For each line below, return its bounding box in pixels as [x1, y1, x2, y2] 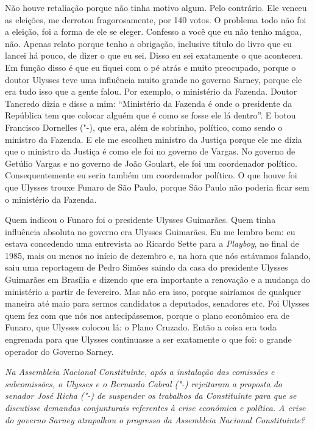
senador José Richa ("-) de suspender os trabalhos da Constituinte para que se [5, 389, 297, 402]
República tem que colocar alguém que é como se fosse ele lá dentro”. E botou [5, 109, 296, 122]
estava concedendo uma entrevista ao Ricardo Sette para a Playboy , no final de [5, 237, 299, 250]
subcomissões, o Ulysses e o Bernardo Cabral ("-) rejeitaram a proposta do [5, 377, 282, 390]
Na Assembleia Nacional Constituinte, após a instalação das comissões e [5, 365, 275, 378]
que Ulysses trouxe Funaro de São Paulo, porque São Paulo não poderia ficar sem [5, 180, 310, 193]
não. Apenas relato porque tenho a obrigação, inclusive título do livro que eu [5, 37, 292, 49]
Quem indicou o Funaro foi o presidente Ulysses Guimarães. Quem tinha [5, 213, 276, 226]
